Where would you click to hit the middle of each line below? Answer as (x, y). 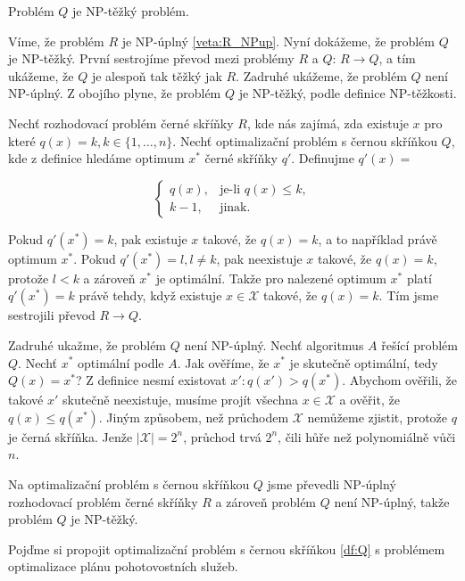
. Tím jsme (409, 295)
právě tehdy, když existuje (150, 295)
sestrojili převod (52, 315)
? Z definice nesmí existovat (151, 380)
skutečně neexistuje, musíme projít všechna (180, 400)
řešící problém (419, 344)
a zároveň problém (266, 501)
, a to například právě (378, 238)
